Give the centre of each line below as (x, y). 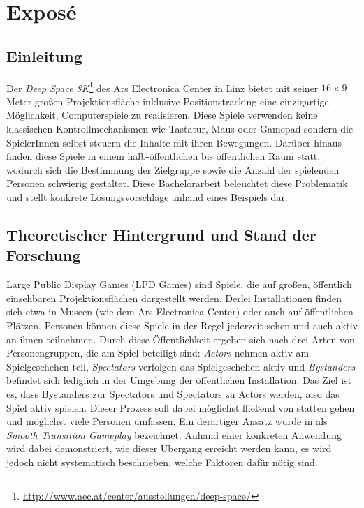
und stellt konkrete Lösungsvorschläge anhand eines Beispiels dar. (147, 196)
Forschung (44, 255)
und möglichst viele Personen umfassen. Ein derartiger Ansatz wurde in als (167, 421)
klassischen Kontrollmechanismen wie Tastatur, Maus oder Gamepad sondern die (180, 129)
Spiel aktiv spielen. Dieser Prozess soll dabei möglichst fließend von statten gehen (181, 407)
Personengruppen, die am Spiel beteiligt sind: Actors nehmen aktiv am (158, 353)
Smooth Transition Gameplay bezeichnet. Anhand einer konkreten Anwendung (174, 434)
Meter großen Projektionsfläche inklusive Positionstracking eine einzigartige (168, 101)
